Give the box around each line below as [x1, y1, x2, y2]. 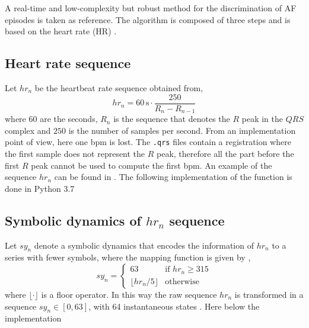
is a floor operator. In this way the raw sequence [41, 288, 217, 300]
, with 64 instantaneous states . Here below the [88, 300, 260, 312]
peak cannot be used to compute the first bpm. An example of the [31, 159, 272, 171]
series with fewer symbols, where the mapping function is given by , [5, 251, 251, 263]
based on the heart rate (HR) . [5, 25, 117, 37]
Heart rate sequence [5, 54, 131, 72]
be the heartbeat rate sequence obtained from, [34, 81, 203, 94]
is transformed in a [234, 288, 304, 300]
